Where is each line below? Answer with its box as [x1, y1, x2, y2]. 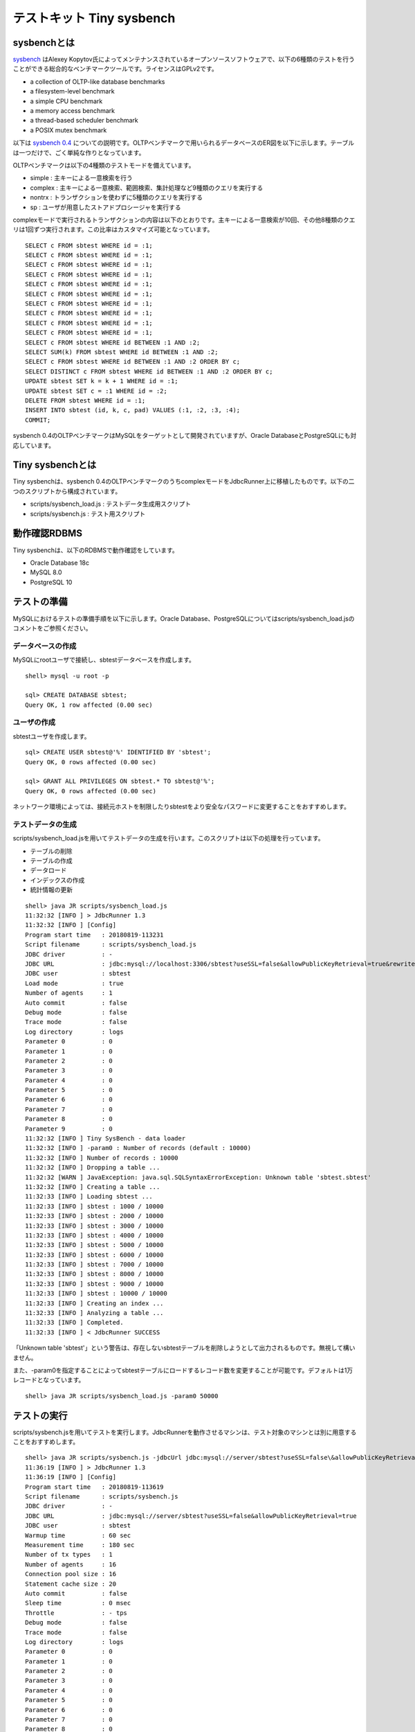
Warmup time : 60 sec [25, 1531, 131, 1539]
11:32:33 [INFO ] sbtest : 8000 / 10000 [25, 1270, 164, 1278]
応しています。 [12, 441, 55, 450]
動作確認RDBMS [12, 527, 83, 540]
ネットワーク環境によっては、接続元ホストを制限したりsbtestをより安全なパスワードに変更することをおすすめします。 [12, 802, 351, 811]
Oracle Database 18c [30, 558, 90, 567]
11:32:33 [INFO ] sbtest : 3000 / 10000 [25, 1221, 164, 1230]
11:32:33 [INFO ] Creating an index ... [25, 1299, 164, 1307]
